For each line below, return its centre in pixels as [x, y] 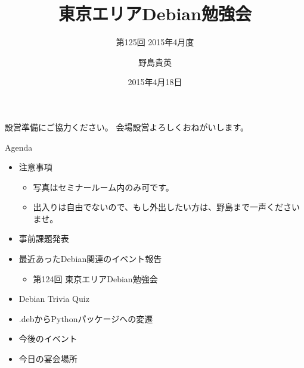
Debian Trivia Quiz [54, 299]
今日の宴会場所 [48, 359]
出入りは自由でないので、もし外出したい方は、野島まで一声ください [167, 207]
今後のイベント [48, 339]
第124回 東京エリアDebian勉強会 [95, 278]
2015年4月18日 [155, 82]
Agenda [19, 147]
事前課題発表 [44, 238]
